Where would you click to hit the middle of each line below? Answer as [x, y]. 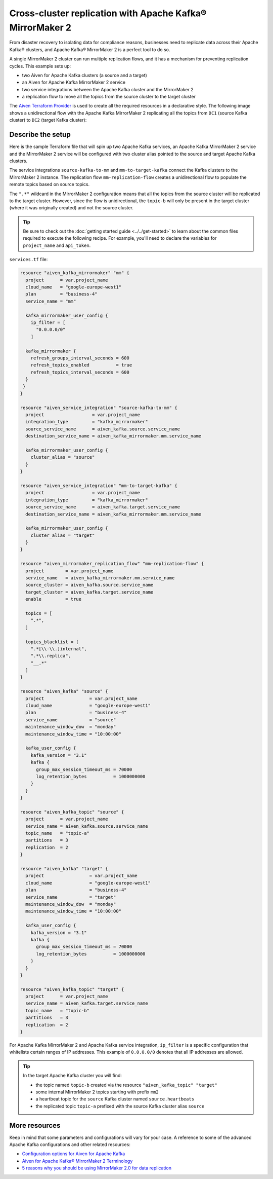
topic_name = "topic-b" [57, 1010]
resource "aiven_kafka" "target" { [64, 869]
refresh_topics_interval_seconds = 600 [80, 372]
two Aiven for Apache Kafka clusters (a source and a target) [85, 75]
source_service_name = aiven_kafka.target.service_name [103, 507]
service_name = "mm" [51, 301]
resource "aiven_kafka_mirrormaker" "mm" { [75, 273]
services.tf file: [29, 260]
